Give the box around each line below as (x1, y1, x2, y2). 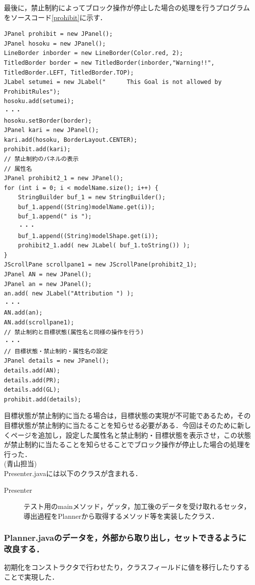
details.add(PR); (4, 376, 60, 384)
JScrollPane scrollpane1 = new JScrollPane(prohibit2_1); (4, 261, 197, 268)
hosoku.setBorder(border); (4, 117, 92, 124)
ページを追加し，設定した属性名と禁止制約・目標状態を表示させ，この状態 (10, 429, 251, 440)
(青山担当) (4, 458, 37, 469)
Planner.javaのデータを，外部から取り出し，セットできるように (4, 532, 247, 544)
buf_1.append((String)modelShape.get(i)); (18, 232, 158, 239)
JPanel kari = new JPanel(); (4, 127, 99, 134)
